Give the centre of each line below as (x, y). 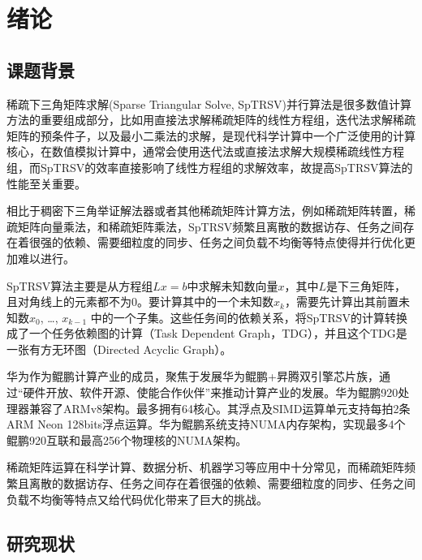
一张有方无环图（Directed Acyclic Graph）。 (119, 349)
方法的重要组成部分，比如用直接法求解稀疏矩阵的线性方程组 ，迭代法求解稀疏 (211, 120)
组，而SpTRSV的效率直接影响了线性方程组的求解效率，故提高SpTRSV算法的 (210, 167)
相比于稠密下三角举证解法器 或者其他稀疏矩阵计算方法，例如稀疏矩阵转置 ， (205, 211)
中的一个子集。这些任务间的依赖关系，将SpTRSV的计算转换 (249, 317)
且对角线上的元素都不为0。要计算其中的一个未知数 (140, 302)
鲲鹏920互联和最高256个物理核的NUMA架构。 (127, 439)
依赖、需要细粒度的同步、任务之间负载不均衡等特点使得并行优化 (233, 242)
